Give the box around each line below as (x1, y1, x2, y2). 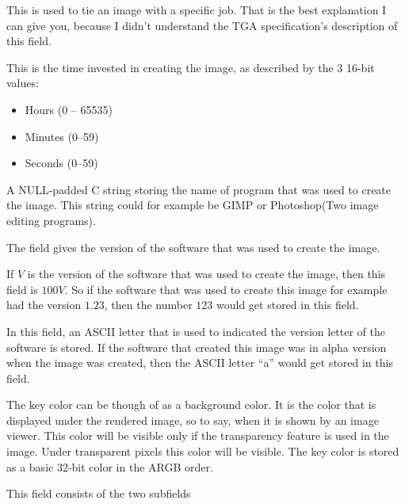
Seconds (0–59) (25, 155, 98, 171)
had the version (6, 296, 82, 313)
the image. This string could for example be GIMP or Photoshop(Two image (6, 197, 379, 213)
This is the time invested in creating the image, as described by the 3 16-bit (6, 59, 375, 75)
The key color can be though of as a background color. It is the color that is (6, 396, 376, 413)
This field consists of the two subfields (6, 485, 191, 502)
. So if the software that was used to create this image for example (64, 281, 388, 297)
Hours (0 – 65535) (25, 101, 113, 117)
